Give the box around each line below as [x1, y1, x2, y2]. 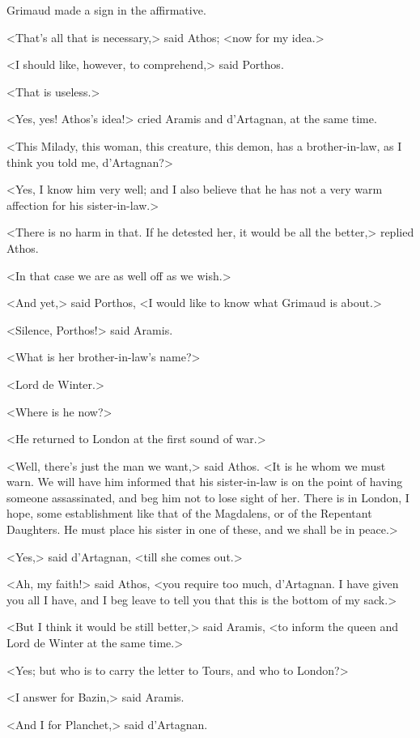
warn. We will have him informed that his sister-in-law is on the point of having [6, 473, 403, 490]
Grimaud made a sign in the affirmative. [6, 2, 206, 18]
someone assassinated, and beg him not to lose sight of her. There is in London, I [6, 488, 409, 506]
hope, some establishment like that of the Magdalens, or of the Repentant [6, 505, 372, 522]
